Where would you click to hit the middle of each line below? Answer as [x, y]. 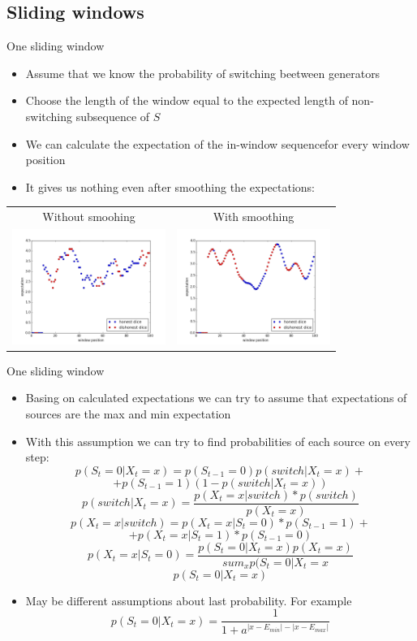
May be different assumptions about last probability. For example [189, 600]
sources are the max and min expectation [128, 413]
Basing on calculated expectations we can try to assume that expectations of [216, 398]
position [45, 160]
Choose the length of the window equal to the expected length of [187, 100]
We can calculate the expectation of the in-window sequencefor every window [217, 143]
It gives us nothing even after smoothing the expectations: [170, 186]
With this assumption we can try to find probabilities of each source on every [218, 441]
